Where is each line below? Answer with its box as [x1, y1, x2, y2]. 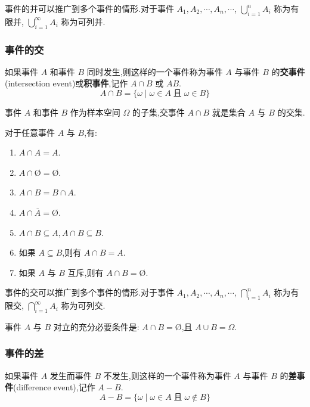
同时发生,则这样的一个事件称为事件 [86, 65, 223, 77]
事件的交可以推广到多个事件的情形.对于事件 [5, 286, 174, 299]
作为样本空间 [70, 106, 120, 118]
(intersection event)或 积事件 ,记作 [5, 77, 128, 89]
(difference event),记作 [13, 381, 95, 393]
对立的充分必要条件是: [53, 320, 139, 333]
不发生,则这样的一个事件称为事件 [103, 369, 231, 381]
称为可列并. [61, 15, 106, 27]
